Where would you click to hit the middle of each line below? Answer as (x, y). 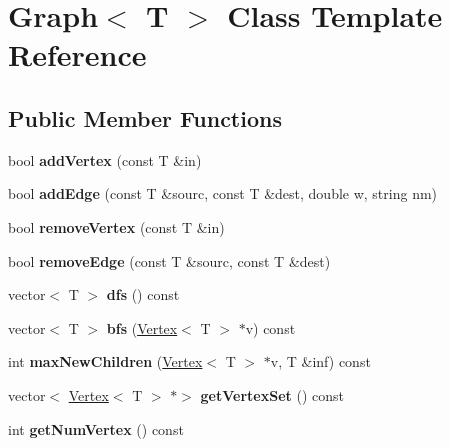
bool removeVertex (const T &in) (116, 226)
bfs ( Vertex (142, 327)
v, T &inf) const (320, 361)
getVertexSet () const (272, 394)
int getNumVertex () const (96, 428)
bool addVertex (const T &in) (105, 159)
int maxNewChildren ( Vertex (105, 361)
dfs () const (143, 294)
